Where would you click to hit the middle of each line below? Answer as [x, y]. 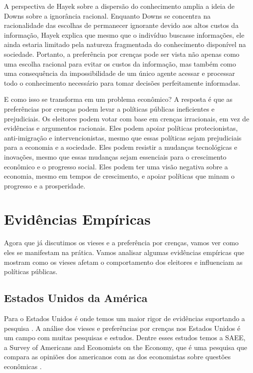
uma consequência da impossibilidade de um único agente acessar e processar [119, 73]
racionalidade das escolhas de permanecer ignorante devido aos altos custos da [121, 25]
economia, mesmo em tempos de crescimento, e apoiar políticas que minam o [119, 176]
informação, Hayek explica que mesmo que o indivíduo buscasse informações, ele [124, 35]
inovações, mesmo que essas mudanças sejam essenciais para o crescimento [115, 156]
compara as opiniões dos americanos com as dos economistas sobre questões [117, 357]
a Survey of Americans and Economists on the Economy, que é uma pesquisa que [126, 347]
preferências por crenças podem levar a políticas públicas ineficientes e [109, 108]
